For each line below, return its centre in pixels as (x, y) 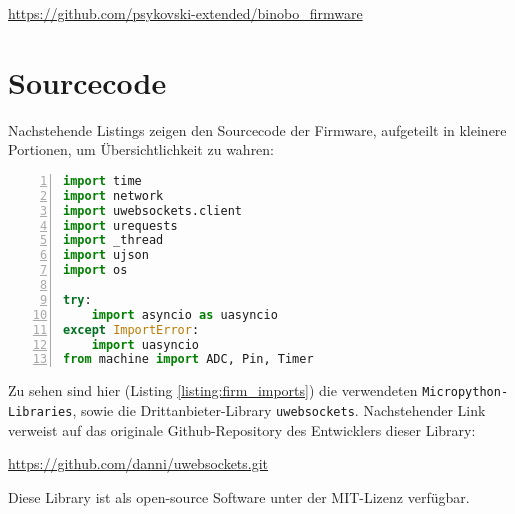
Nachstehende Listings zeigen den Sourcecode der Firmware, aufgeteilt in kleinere (257, 129)
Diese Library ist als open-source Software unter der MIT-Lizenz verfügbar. (239, 496)
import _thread (113, 240)
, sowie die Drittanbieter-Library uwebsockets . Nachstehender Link (279, 409)
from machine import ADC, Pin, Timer (188, 359)
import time (102, 180)
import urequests (120, 225)
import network (113, 195)
